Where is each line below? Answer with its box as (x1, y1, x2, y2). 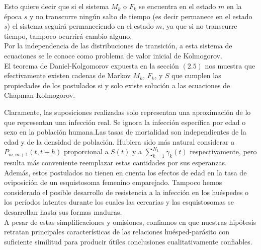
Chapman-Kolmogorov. (4, 90, 75, 100)
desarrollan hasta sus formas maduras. (4, 207, 122, 217)
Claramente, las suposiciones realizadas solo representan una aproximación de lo (4, 106, 251, 117)
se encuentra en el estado (139, 1, 216, 11)
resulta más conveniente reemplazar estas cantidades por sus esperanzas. (4, 157, 227, 168)
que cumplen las (171, 70, 221, 81)
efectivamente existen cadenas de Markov (4, 70, 131, 81)
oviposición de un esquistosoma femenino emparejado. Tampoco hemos (4, 177, 222, 187)
